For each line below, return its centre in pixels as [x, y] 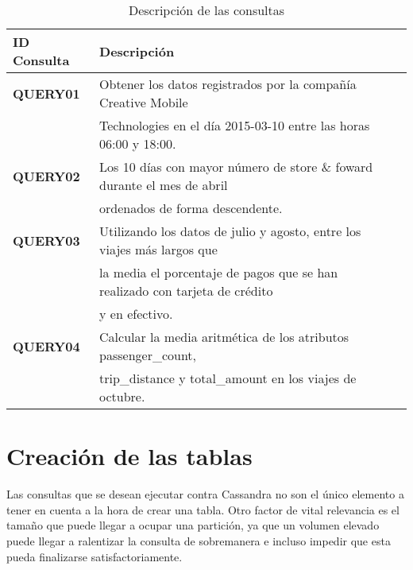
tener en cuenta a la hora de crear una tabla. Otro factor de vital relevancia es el [203, 509]
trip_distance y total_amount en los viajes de [228, 378]
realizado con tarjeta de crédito [186, 291]
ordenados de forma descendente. [191, 208]
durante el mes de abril [164, 185]
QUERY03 [46, 240]
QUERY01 [46, 93]
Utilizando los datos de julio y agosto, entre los [230, 231]
